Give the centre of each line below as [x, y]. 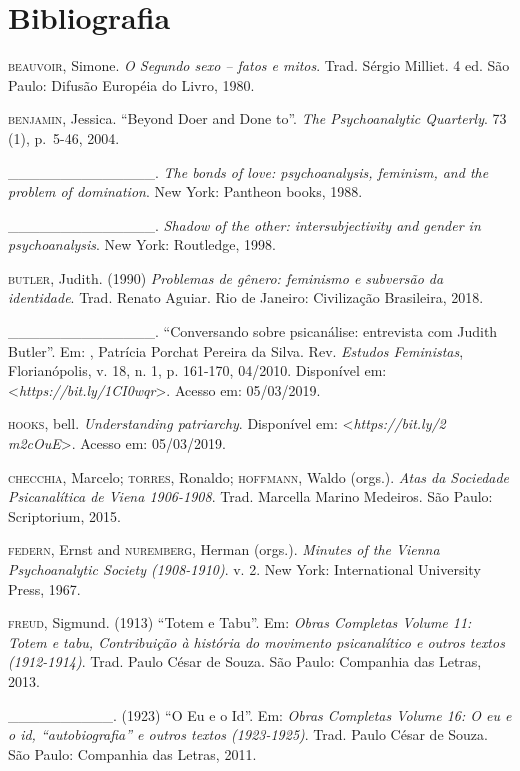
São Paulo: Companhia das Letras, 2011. [132, 753]
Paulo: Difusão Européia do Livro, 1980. [131, 84]
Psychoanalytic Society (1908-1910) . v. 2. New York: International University [244, 569]
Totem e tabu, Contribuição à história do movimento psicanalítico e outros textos [256, 641]
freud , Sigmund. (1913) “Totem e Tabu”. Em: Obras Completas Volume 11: [240, 622]
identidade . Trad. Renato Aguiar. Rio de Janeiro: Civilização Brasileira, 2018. [246, 297]
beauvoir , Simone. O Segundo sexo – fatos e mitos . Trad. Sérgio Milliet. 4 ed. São [259, 65]
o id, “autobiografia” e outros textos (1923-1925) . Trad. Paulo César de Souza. [248, 734]
